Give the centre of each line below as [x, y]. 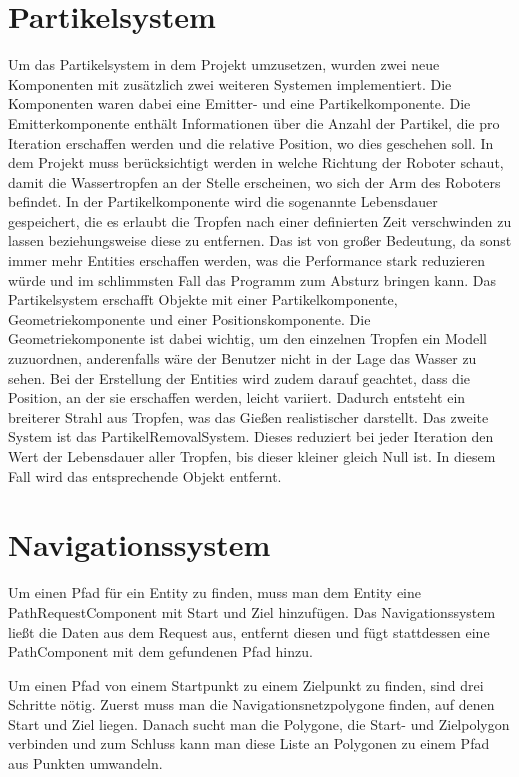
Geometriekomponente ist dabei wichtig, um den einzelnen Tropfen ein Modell [247, 338]
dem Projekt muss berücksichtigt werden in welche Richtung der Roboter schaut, [256, 162]
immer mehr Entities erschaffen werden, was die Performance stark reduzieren [246, 260]
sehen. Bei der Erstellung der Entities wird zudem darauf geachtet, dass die [239, 377]
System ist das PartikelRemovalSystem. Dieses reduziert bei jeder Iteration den [251, 436]
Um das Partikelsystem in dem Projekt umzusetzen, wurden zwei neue [224, 64]
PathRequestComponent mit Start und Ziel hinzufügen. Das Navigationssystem [252, 611]
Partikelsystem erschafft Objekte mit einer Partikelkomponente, [203, 299]
